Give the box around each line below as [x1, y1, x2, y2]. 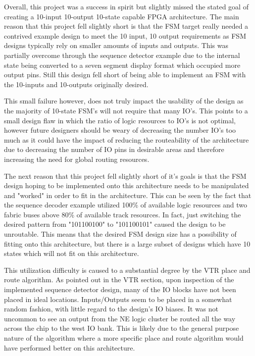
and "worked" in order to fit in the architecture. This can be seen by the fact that [4, 190, 252, 200]
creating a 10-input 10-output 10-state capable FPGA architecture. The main [4, 11, 239, 21]
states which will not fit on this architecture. [4, 248, 139, 258]
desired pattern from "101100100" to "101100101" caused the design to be [4, 219, 226, 229]
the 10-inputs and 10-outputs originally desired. [4, 79, 149, 89]
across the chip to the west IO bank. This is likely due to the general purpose [4, 323, 239, 333]
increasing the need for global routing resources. [4, 153, 150, 164]
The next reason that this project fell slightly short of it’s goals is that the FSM [4, 170, 247, 181]
